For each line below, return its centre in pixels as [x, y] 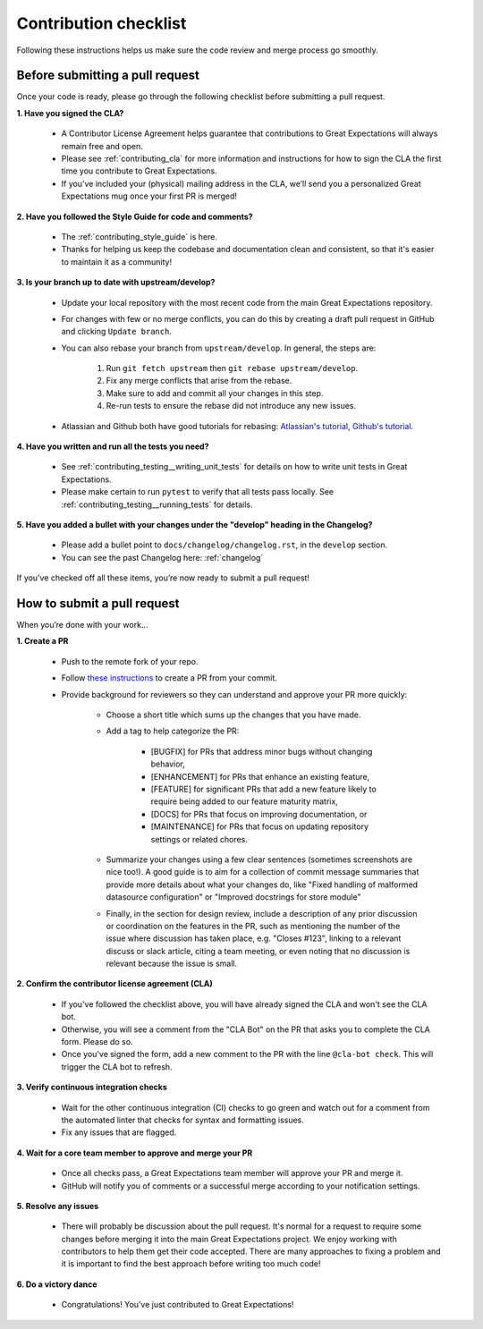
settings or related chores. [199, 839]
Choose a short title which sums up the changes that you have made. [233, 715]
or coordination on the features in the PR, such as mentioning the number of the [253, 926]
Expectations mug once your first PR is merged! [149, 196]
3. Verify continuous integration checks [92, 1088]
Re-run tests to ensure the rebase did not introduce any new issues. [231, 406]
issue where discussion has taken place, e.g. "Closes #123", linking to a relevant [254, 938]
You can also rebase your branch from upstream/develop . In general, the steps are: [219, 348]
